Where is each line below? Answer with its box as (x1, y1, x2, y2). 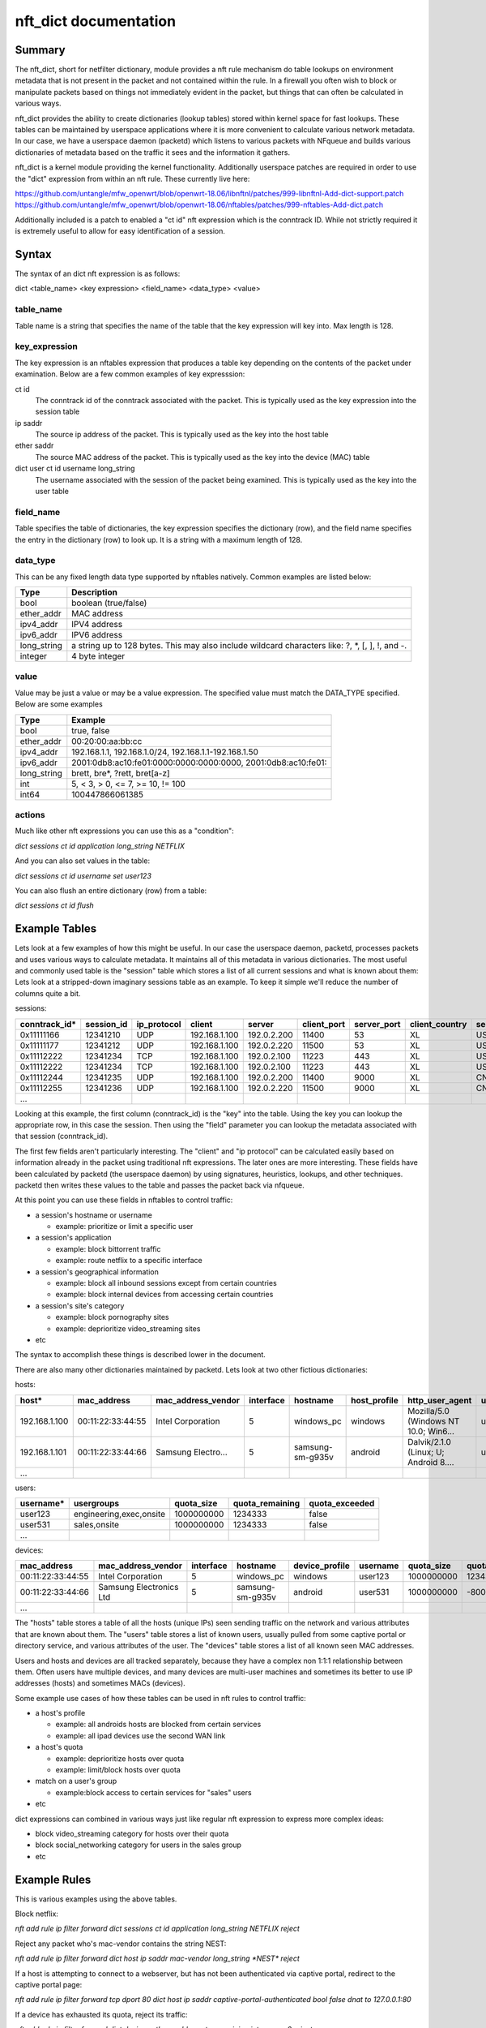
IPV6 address (71, 629, 123, 641)
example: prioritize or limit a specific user (55, 1222, 194, 1231)
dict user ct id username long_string (15, 463, 135, 474)
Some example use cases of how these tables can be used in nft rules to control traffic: (15, 1693, 307, 1703)
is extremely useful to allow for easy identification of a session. (15, 226, 226, 236)
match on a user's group (35, 1777, 117, 1786)
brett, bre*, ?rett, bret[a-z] (71, 767, 170, 779)
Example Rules (15, 1872, 92, 1886)
